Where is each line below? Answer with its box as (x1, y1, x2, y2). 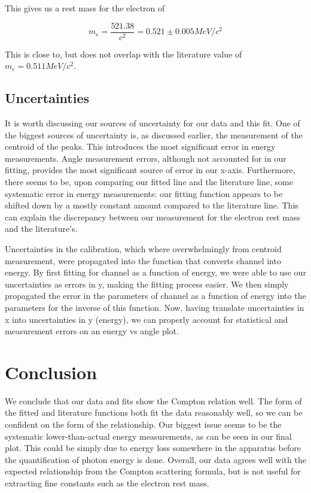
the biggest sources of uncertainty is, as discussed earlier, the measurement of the (5, 128, 303, 141)
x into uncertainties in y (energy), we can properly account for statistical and (5, 313, 288, 325)
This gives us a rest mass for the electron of (5, 2, 165, 14)
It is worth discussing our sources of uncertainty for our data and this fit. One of (5, 117, 300, 129)
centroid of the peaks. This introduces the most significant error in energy (5, 140, 276, 153)
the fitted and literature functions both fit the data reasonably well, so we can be (5, 406, 303, 419)
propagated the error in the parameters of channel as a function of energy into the (5, 289, 306, 302)
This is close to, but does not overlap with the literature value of (5, 47, 242, 60)
